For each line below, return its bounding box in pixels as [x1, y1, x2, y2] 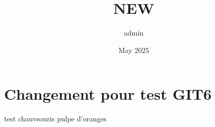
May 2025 [118, 44, 149, 55]
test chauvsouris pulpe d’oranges [4, 113, 107, 124]
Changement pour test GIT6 [4, 83, 212, 104]
